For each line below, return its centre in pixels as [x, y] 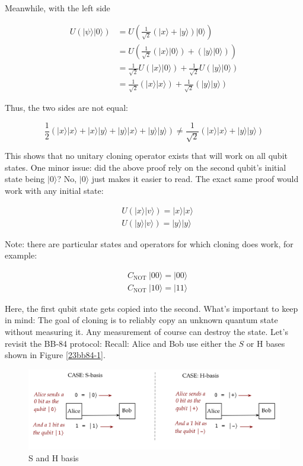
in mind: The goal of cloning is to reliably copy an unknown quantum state [141, 320]
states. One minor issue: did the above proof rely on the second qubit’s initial [146, 167]
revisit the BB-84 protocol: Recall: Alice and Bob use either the [120, 343]
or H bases [266, 343]
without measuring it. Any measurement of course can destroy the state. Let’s [146, 332]
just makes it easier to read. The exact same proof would [195, 179]
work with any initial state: [54, 190]
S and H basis [54, 457]
